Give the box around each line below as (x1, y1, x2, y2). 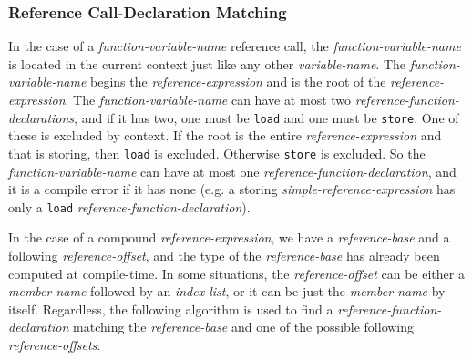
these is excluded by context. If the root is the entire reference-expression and (8, 126, 442, 145)
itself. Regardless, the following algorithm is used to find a (8, 299, 333, 318)
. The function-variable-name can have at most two (65, 90, 352, 108)
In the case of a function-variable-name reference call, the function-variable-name (8, 36, 461, 56)
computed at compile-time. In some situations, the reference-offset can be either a (8, 263, 465, 283)
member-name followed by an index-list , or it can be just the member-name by (8, 282, 446, 301)
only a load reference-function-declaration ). (8, 197, 251, 216)
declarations (8, 108, 75, 127)
